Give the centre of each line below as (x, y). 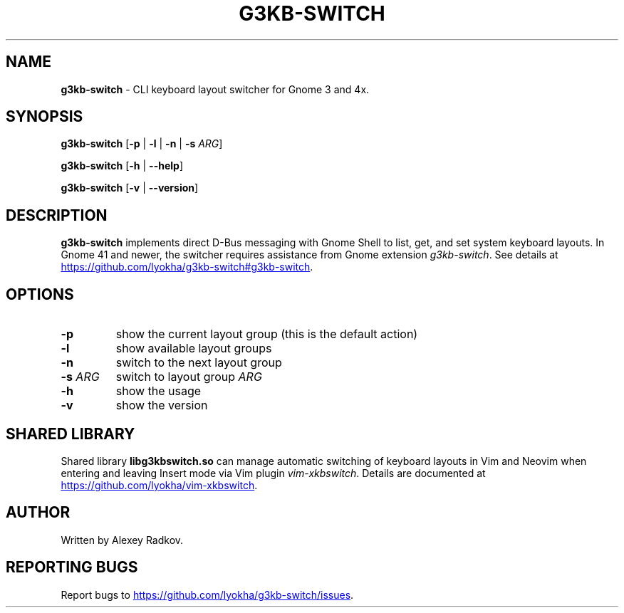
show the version (162, 405)
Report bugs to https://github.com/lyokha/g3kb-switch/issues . (207, 594)
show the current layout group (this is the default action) (267, 334)
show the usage (158, 391)
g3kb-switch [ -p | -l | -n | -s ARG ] (142, 144)
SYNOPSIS (45, 117)
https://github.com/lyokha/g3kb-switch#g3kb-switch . (187, 267)
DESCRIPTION (57, 215)
